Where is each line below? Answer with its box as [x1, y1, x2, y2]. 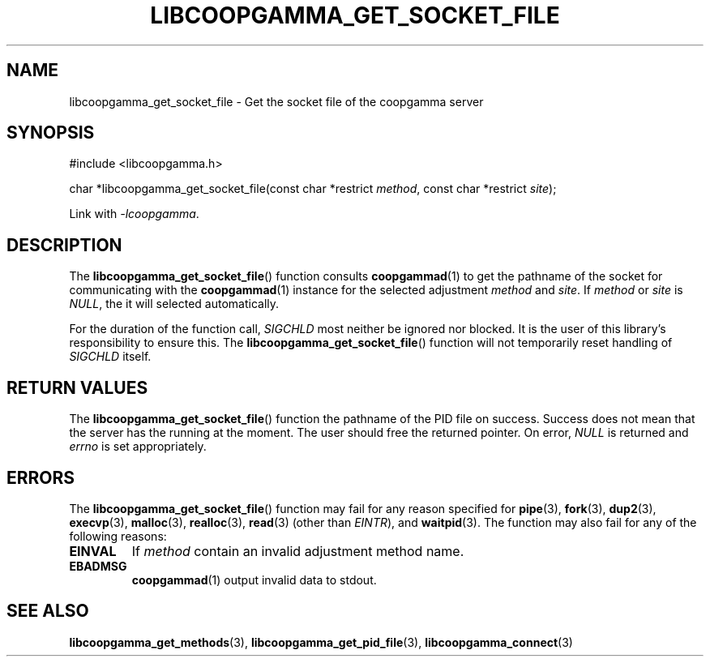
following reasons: [69, 528, 167, 543]
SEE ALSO [6, 601, 89, 622]
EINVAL [69, 542, 117, 559]
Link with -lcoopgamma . [69, 207, 199, 221]
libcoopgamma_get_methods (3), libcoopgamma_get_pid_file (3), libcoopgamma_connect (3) [69, 635, 573, 649]
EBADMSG [69, 558, 127, 573]
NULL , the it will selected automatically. [69, 297, 280, 311]
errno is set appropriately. [69, 439, 207, 454]
